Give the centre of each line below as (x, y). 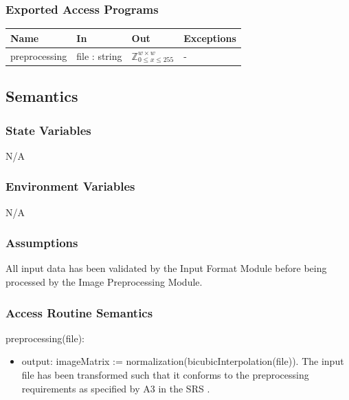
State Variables (48, 130)
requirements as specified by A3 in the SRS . (116, 388)
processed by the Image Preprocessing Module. (104, 282)
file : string (99, 55)
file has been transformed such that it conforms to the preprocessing (165, 375)
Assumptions (42, 243)
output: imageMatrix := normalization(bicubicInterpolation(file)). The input (183, 361)
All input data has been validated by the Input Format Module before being (166, 268)
